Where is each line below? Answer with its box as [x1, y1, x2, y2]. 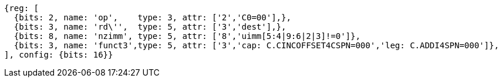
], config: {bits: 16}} [4, 50, 113, 59]
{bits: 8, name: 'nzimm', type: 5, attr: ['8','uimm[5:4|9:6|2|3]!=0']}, [14, 31, 361, 41]
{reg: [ [4, 3, 39, 13]
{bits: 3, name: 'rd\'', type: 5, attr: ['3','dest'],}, [14, 22, 287, 31]
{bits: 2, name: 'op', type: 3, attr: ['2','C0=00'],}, [14, 13, 291, 22]
